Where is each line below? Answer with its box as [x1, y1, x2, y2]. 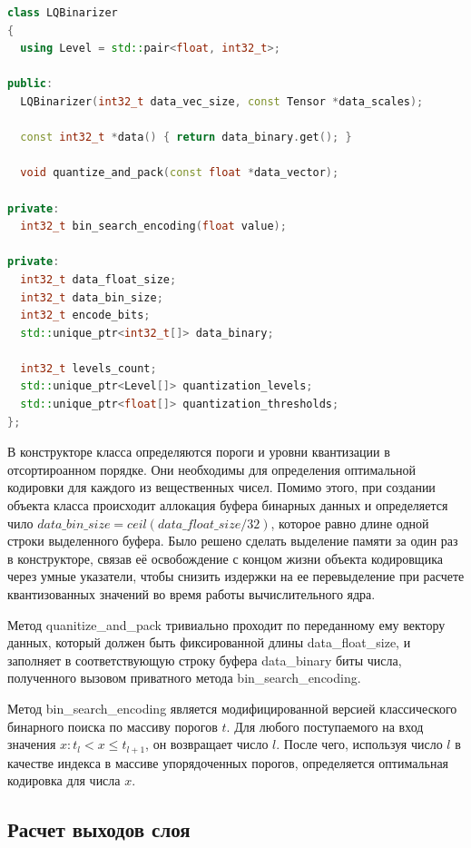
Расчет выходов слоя [7, 815, 191, 843]
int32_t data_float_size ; [20, 272, 177, 286]
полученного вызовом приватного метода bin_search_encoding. [7, 668, 361, 687]
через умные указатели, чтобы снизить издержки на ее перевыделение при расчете [7, 567, 465, 586]
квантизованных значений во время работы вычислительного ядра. [7, 585, 376, 603]
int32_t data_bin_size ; [20, 291, 163, 304]
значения [7, 735, 56, 754]
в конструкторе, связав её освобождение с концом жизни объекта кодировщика [7, 548, 443, 567]
